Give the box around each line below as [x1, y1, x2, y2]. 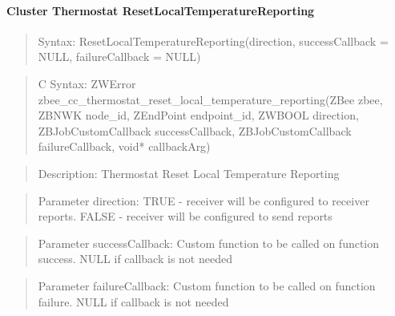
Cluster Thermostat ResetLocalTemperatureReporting [6, 2, 315, 18]
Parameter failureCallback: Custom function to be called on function [38, 277, 376, 294]
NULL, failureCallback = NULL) [38, 48, 201, 65]
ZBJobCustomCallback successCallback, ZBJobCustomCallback [38, 122, 352, 139]
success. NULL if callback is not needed [38, 250, 232, 267]
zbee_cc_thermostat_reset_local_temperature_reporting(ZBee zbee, [38, 91, 383, 107]
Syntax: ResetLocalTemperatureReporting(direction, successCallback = [38, 32, 389, 49]
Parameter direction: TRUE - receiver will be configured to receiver [38, 192, 369, 209]
